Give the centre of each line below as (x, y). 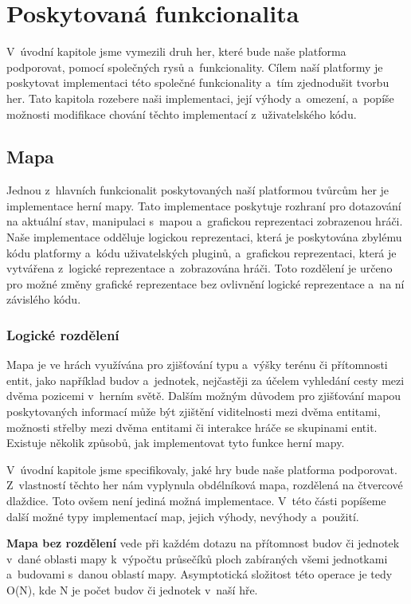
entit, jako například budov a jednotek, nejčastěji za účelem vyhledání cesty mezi (205, 380)
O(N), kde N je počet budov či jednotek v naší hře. (132, 589)
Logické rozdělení (63, 334)
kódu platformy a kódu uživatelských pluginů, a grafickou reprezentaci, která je (202, 252)
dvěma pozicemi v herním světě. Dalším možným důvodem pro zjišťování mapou (204, 396)
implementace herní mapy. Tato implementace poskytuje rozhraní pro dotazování (204, 205)
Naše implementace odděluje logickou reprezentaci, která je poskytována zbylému (204, 237)
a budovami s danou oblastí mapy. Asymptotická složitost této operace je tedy (200, 574)
